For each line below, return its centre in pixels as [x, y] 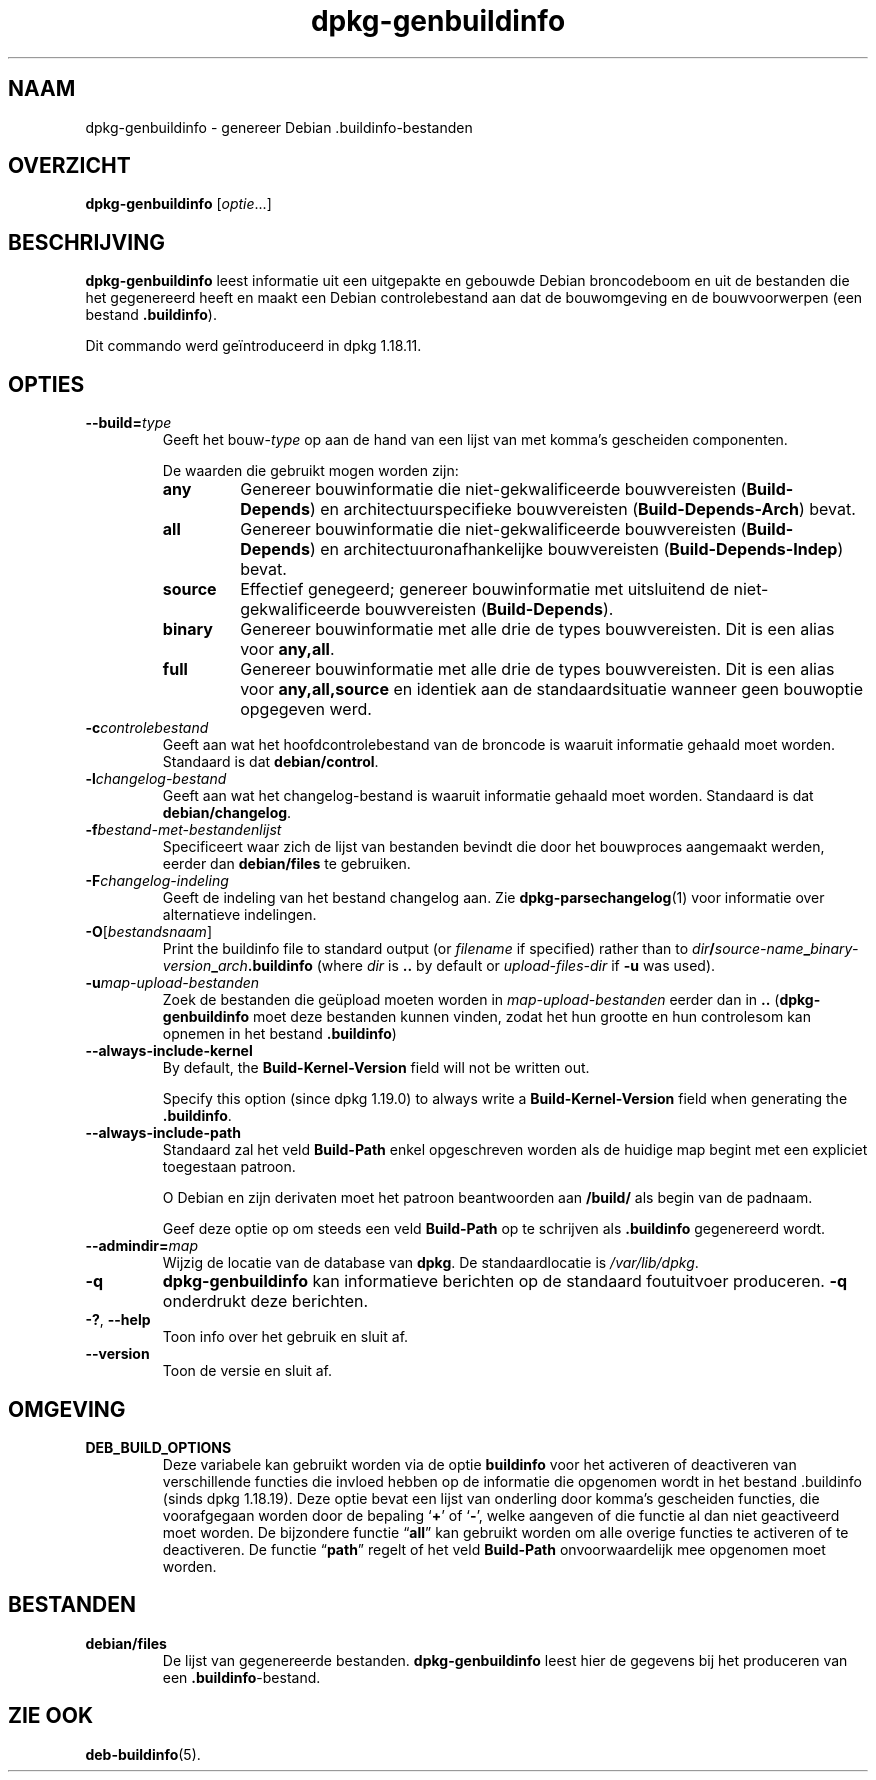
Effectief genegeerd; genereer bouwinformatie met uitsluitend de [484, 589]
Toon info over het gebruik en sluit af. [285, 1337]
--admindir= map [141, 1246]
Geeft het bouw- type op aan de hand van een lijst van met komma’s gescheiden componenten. [475, 440]
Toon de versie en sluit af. [247, 1371]
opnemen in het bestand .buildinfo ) [279, 1034]
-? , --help [118, 1320]
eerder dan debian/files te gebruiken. [286, 864]
